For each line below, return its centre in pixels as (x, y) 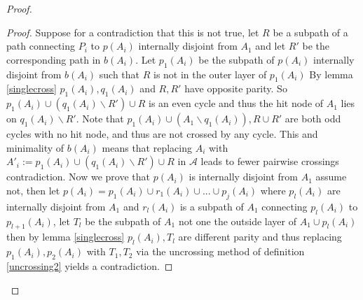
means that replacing (147, 147)
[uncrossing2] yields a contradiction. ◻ (90, 265)
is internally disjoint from (243, 177)
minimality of (35, 147)
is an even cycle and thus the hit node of (236, 103)
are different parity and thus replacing (260, 237)
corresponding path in (54, 59)
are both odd (313, 119)
